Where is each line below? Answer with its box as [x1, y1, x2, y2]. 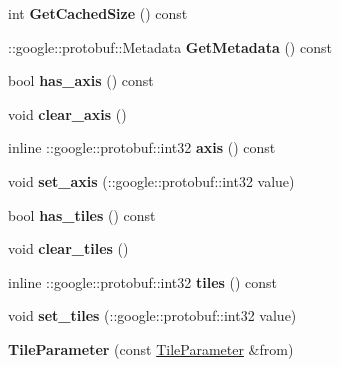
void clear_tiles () [8, 238, 129, 259]
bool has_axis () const [8, 70, 154, 91]
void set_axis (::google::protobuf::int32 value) [8, 170, 295, 191]
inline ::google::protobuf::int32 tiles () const [8, 271, 278, 292]
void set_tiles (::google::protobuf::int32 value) [8, 305, 297, 326]
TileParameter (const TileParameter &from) [8, 338, 294, 359]
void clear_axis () [8, 103, 127, 124]
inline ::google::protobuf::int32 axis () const [8, 137, 276, 158]
